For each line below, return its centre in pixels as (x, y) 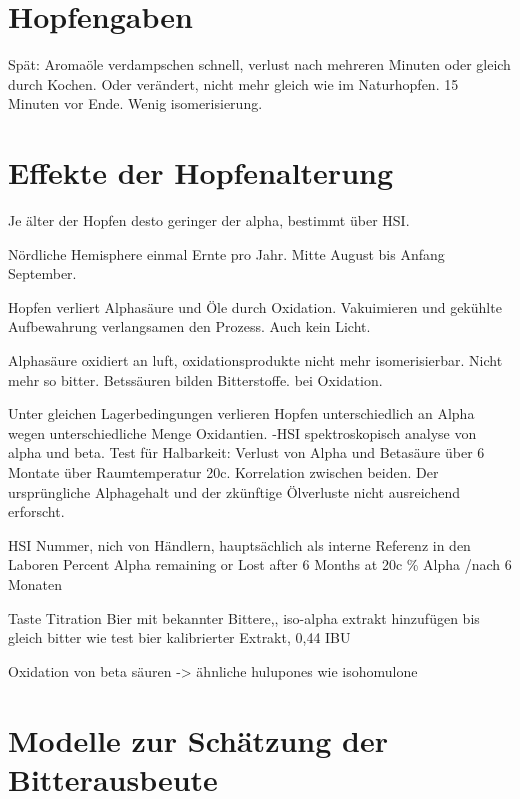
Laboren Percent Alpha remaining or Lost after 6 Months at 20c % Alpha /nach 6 (260, 564)
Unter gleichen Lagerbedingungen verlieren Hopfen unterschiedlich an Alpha (241, 413)
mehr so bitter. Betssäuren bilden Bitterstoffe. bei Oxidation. (195, 379)
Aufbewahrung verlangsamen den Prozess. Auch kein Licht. (189, 326)
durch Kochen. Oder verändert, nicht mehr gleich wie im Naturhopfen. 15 (233, 83)
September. (42, 273)
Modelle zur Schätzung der (198, 739)
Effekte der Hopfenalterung (201, 172)
